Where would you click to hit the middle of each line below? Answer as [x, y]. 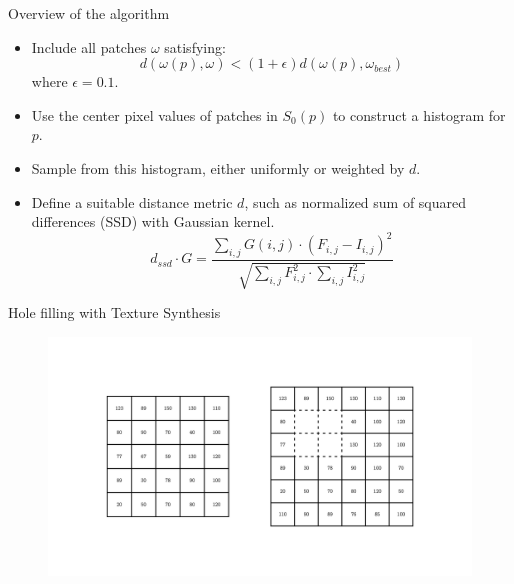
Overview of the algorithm [89, 13]
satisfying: [195, 46]
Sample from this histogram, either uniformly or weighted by [218, 167]
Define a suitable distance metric [132, 201]
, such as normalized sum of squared [355, 201]
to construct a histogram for [419, 114]
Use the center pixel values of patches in [154, 114]
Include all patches [89, 46]
